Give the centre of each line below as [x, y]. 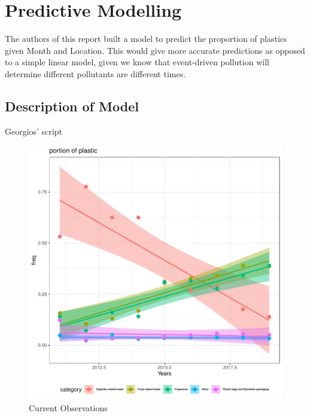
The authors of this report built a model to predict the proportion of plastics [146, 39]
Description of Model [72, 106]
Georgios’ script [34, 131]
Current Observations [68, 407]
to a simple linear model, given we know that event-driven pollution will [137, 62]
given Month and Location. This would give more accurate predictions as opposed [155, 50]
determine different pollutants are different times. [95, 73]
